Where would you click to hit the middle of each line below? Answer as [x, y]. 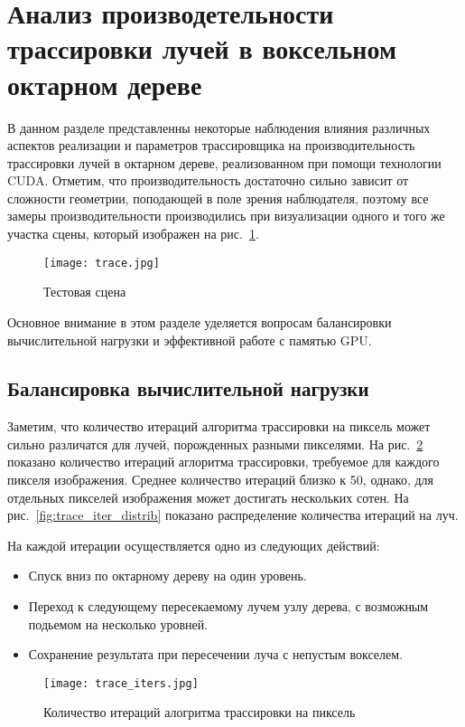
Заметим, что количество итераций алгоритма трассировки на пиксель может [219, 426]
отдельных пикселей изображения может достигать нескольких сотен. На [208, 497]
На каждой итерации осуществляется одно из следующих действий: [194, 545]
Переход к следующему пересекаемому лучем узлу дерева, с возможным [228, 606]
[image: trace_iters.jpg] [121, 683]
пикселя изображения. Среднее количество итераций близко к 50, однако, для [220, 480]
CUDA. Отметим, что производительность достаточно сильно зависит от [208, 180]
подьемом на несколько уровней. [118, 623]
